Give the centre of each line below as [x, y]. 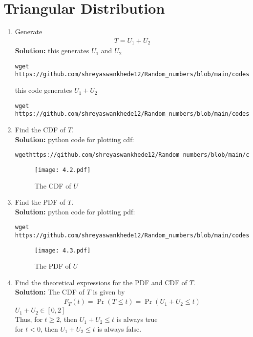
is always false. [119, 328]
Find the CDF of [40, 130]
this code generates [43, 90]
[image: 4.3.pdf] [63, 250]
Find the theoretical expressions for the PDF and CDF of [101, 282]
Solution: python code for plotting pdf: [75, 211]
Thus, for [29, 319]
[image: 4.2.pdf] [63, 170]
